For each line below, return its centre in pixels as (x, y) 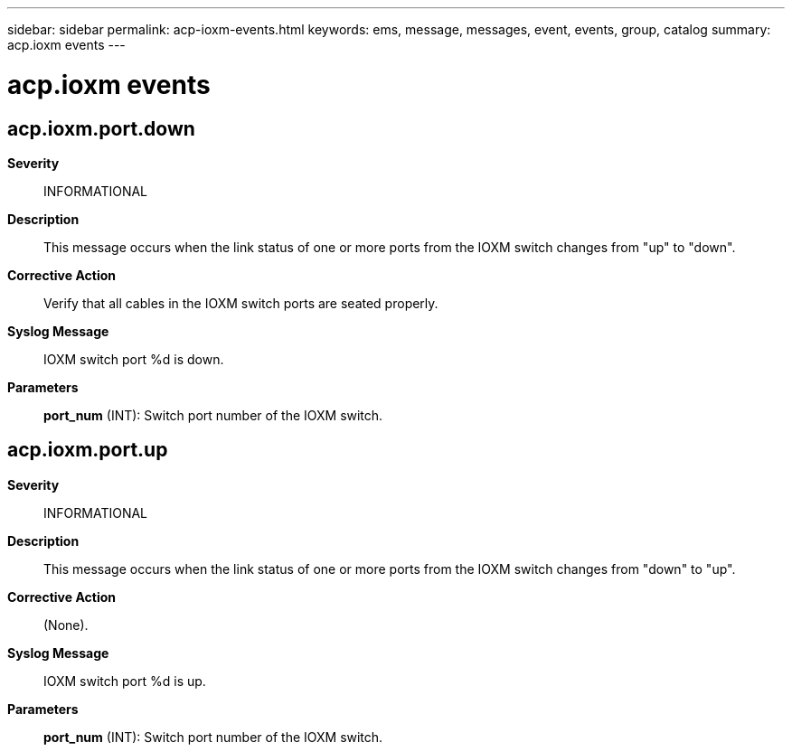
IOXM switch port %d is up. (125, 681)
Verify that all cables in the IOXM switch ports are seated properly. (241, 303)
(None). (66, 625)
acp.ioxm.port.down (101, 128)
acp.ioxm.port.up (88, 450)
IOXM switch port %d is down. (134, 359)
